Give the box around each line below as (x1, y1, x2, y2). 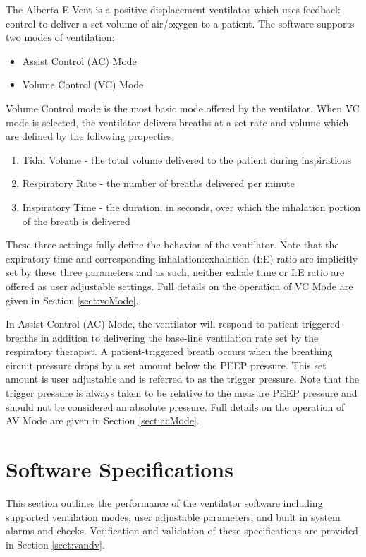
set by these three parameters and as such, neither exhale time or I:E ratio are (6, 265, 345, 280)
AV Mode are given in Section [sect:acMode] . (6, 413, 200, 428)
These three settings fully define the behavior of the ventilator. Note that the (6, 237, 339, 252)
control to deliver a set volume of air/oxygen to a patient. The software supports (6, 16, 355, 30)
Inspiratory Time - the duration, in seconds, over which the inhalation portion (22, 199, 360, 214)
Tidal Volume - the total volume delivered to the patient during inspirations (22, 152, 352, 167)
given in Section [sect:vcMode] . (6, 292, 139, 307)
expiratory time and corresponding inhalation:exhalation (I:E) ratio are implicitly (6, 251, 358, 265)
